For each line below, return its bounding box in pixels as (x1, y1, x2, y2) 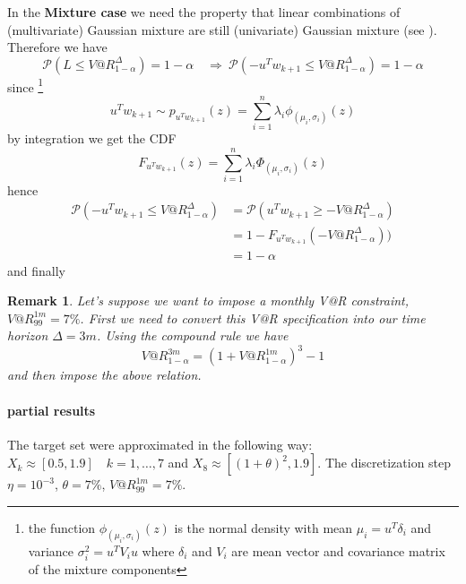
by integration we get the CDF (7, 129, 177, 148)
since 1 (7, 74, 44, 96)
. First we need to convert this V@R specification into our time (80, 308, 426, 327)
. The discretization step (317, 453, 452, 472)
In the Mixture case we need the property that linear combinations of (7, 3, 401, 21)
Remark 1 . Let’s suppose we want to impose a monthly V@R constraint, (7, 291, 410, 310)
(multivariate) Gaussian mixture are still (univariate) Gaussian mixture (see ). (7, 20, 437, 39)
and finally (7, 261, 65, 279)
